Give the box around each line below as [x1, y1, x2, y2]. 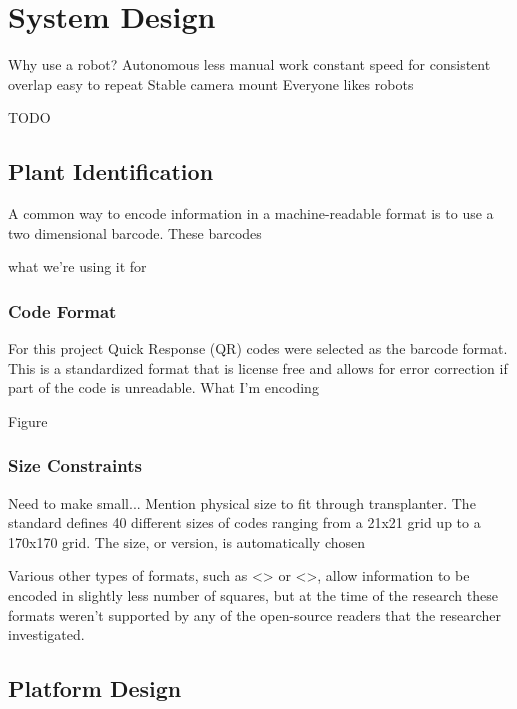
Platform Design [8, 673, 182, 704]
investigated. [8, 624, 85, 645]
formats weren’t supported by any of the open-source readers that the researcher [8, 604, 502, 625]
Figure [8, 410, 48, 431]
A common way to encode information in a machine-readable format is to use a [8, 203, 494, 224]
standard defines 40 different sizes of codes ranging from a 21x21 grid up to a [8, 512, 481, 533]
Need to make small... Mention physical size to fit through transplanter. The [8, 492, 476, 513]
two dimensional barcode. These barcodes [8, 222, 262, 243]
